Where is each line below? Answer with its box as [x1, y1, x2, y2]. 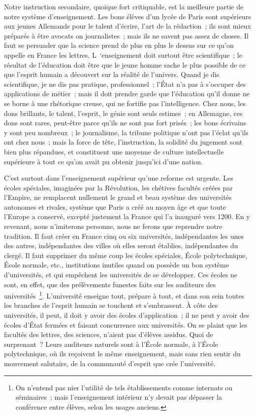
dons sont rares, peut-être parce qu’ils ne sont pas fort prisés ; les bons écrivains [4, 117, 247, 128]
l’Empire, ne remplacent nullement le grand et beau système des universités [4, 192, 232, 202]
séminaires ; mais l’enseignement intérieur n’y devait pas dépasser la [15, 392, 222, 402]
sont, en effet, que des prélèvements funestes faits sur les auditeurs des [4, 279, 216, 289]
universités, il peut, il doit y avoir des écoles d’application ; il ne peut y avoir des [4, 310, 250, 320]
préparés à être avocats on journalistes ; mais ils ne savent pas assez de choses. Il [4, 30, 249, 40]
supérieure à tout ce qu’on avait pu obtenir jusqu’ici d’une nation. [4, 156, 203, 166]
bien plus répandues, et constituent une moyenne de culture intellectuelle [4, 146, 224, 156]
